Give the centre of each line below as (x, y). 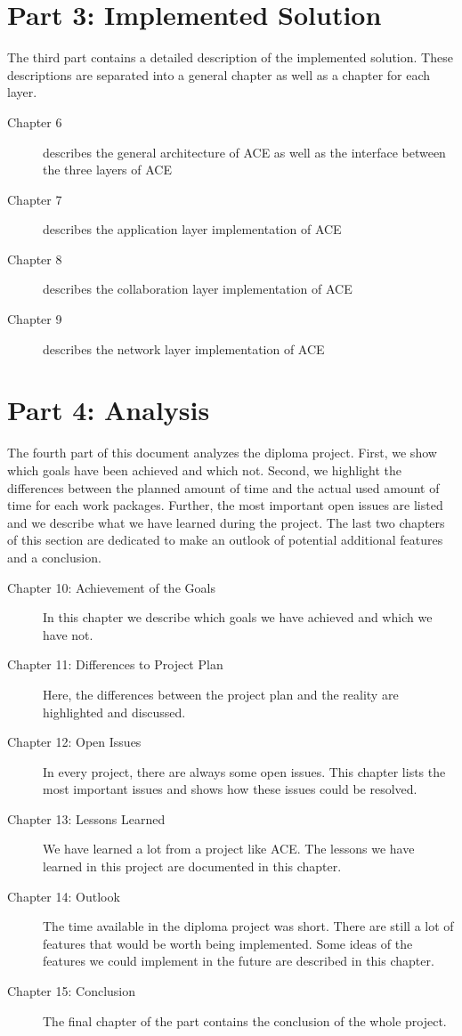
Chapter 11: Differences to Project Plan (115, 664)
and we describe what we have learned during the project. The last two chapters (226, 522)
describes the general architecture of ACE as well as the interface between (244, 152)
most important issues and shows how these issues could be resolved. (230, 789)
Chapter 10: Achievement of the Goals (111, 587)
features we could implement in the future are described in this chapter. (239, 961)
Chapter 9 (35, 319)
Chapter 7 (35, 199)
